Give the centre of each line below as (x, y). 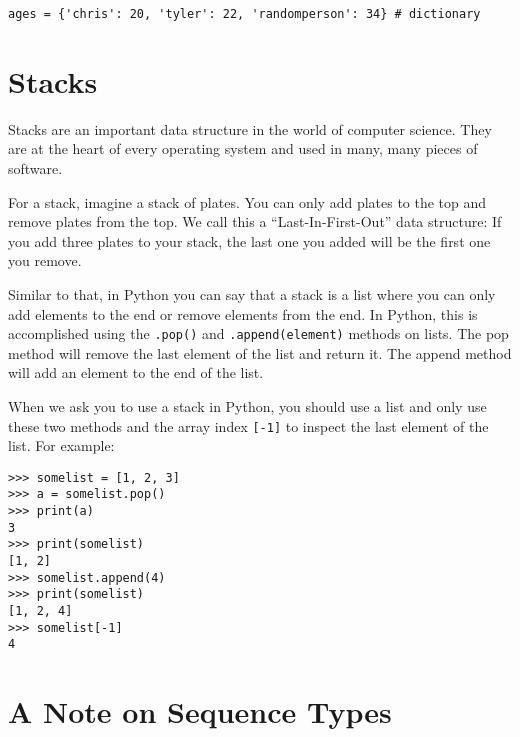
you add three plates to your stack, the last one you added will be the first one (249, 240)
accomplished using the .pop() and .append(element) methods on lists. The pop (258, 333)
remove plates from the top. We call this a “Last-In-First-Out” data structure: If (255, 221)
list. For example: (61, 445)
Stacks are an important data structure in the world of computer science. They (250, 128)
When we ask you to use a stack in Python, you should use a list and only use (247, 405)
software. (35, 167)
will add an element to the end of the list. (136, 372)
